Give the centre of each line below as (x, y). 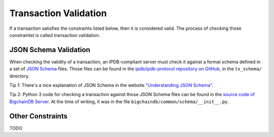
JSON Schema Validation (50, 50)
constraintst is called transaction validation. (55, 35)
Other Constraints (39, 116)
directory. (20, 76)
